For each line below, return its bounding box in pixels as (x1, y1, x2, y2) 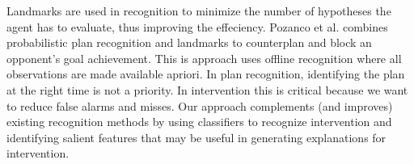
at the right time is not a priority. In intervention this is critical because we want (6, 81, 408, 98)
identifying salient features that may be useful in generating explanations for (6, 128, 387, 145)
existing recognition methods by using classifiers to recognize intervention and (6, 113, 392, 130)
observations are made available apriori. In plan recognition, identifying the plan (6, 65, 405, 82)
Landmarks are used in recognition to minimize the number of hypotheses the (6, 2, 391, 19)
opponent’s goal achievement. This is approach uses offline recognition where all (6, 49, 402, 66)
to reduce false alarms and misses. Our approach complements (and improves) (6, 97, 393, 114)
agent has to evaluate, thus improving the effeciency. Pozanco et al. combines (6, 18, 388, 35)
